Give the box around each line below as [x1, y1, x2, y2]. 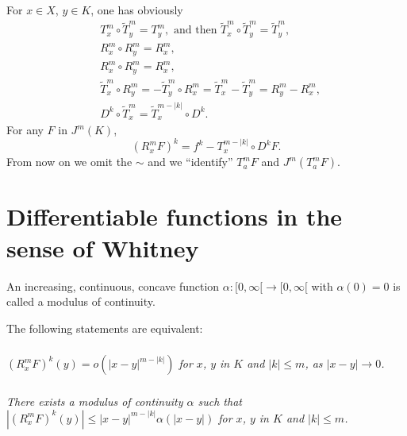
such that [198, 393, 242, 410]
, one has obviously [90, 2, 183, 17]
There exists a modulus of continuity [6, 393, 183, 410]
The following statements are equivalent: [6, 319, 203, 336]
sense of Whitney [6, 231, 199, 264]
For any [6, 122, 44, 138]
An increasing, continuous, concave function [6, 277, 220, 294]
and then [173, 25, 217, 37]
